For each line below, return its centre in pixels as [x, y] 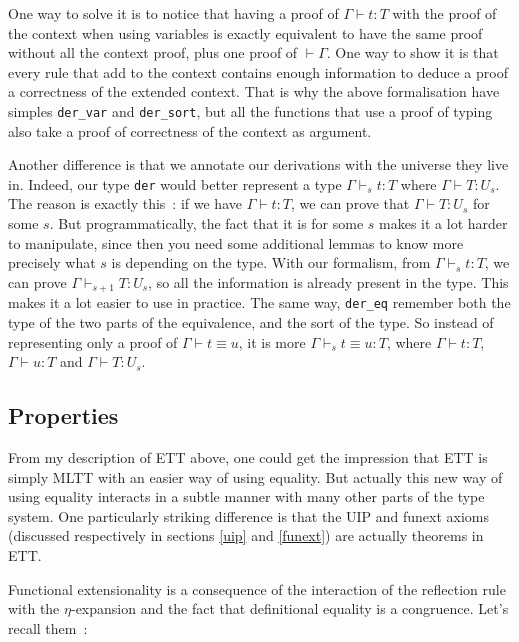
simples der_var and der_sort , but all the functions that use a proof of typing [250, 110]
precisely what [52, 262]
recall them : [48, 627]
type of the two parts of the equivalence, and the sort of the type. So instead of [251, 321]
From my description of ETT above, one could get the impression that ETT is [248, 456]
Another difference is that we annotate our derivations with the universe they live [258, 164]
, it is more [272, 341]
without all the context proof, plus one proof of [153, 52]
